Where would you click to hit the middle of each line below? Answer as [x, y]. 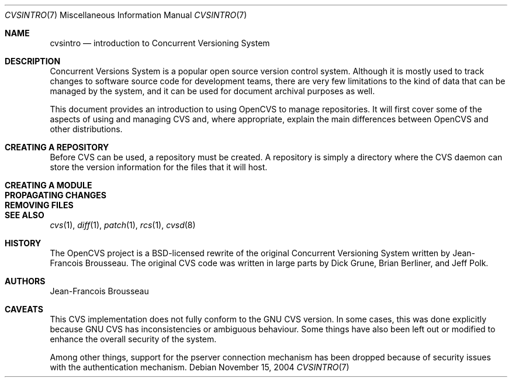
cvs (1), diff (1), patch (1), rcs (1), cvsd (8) [123, 225]
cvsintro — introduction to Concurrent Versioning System [160, 43]
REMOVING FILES [39, 205]
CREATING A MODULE [49, 185]
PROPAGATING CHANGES [56, 195]
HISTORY [23, 243]
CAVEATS [24, 309]
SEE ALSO [25, 215]
